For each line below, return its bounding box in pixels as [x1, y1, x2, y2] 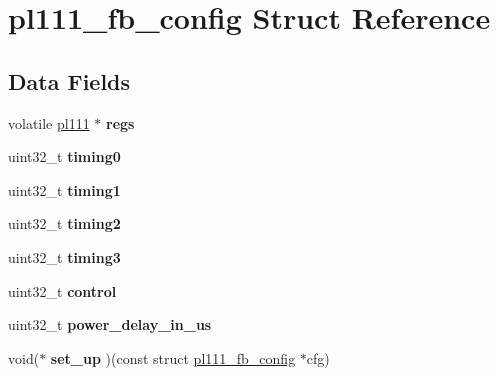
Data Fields [8, 65, 131, 96]
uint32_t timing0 [8, 146, 121, 167]
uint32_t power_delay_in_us [8, 314, 212, 335]
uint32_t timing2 [8, 213, 121, 234]
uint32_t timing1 [8, 179, 121, 200]
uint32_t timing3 [8, 246, 121, 267]
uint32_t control [8, 280, 117, 301]
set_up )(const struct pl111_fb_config [50, 347, 296, 368]
